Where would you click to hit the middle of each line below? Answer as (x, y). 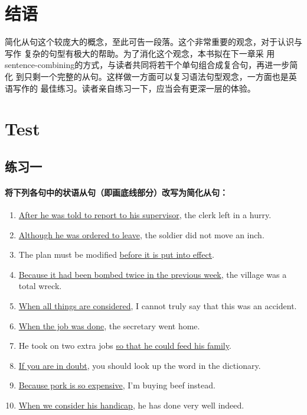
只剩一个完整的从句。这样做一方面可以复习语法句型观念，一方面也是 (156, 76)
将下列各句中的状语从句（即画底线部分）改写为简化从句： (116, 192)
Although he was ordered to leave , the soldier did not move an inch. (141, 234)
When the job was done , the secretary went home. (109, 325)
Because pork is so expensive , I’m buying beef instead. (117, 385)
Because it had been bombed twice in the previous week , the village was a (153, 274)
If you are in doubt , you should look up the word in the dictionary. (140, 365)
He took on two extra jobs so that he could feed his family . (125, 346)
